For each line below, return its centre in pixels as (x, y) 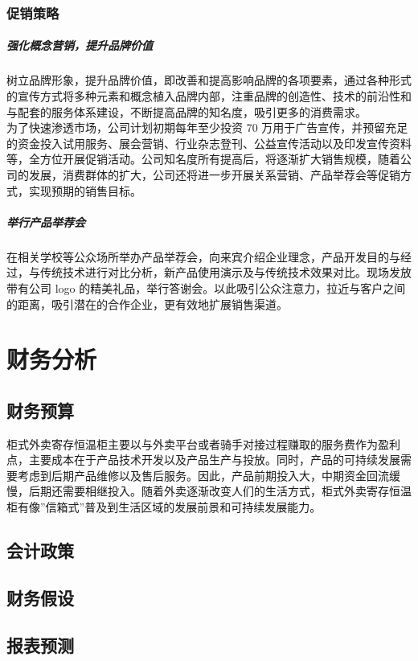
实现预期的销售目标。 (85, 190)
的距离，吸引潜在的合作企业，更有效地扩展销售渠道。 (147, 304)
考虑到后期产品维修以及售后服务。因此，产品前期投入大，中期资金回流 (203, 475)
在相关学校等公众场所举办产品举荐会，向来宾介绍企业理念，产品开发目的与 (203, 256)
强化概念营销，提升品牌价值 (80, 45)
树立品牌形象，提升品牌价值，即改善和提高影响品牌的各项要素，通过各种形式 (209, 80)
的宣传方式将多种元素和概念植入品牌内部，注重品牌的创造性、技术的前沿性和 (209, 96)
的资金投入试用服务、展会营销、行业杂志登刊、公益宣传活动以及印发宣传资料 (209, 143)
